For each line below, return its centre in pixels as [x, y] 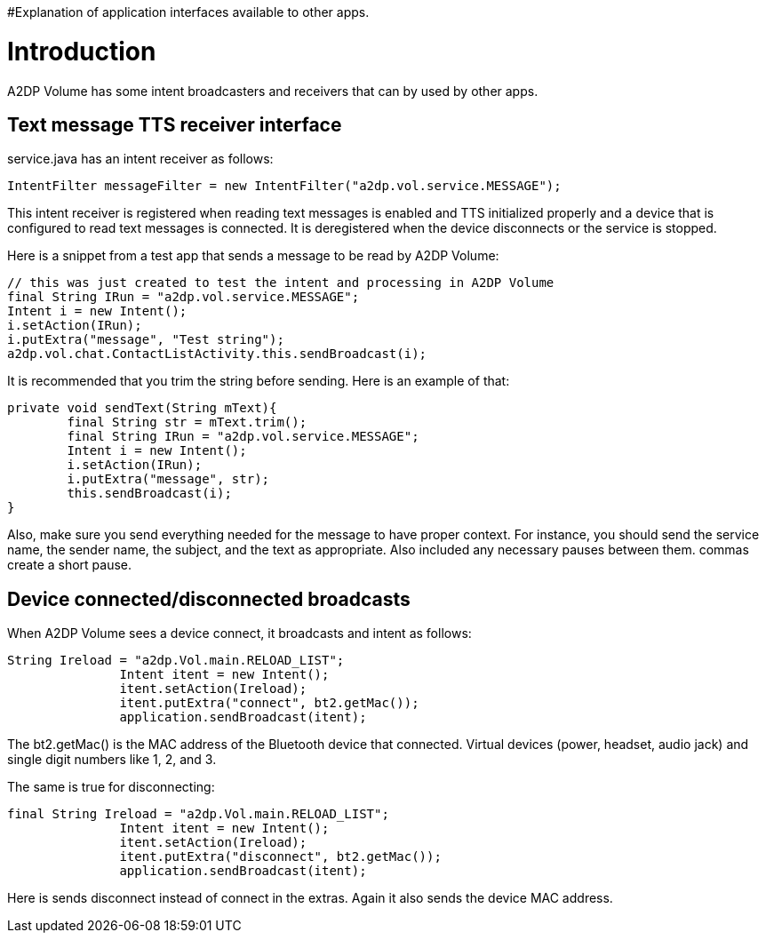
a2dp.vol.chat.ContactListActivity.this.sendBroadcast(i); [217, 354]
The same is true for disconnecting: [111, 787]
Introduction [82, 51]
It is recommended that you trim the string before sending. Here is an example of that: [259, 381]
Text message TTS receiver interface [175, 124]
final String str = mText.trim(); [187, 422]
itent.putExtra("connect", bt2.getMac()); [269, 703]
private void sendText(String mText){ [142, 408]
